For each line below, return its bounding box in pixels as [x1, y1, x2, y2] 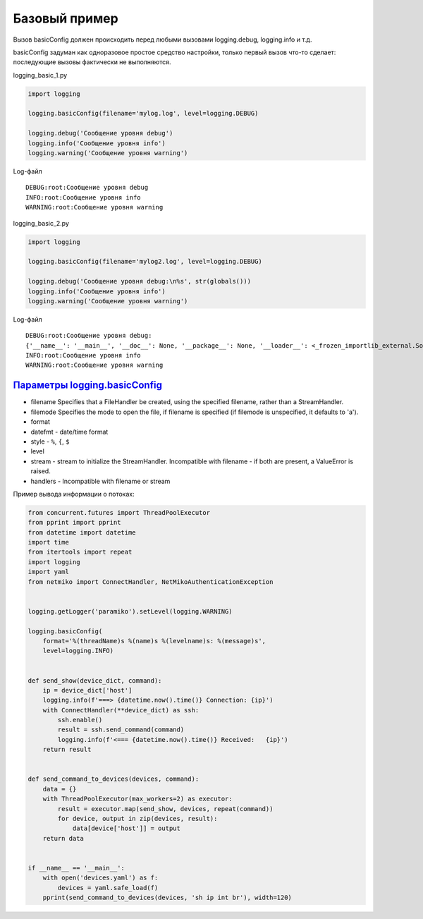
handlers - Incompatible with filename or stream [30, 477, 171, 485]
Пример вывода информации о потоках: [13, 489, 135, 498]
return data [42, 834, 85, 842]
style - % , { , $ [30, 437, 70, 446]
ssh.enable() [57, 716, 103, 724]
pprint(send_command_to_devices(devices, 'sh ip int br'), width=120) [42, 894, 293, 902]
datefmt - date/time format [30, 427, 109, 436]
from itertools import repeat [27, 548, 133, 556]
